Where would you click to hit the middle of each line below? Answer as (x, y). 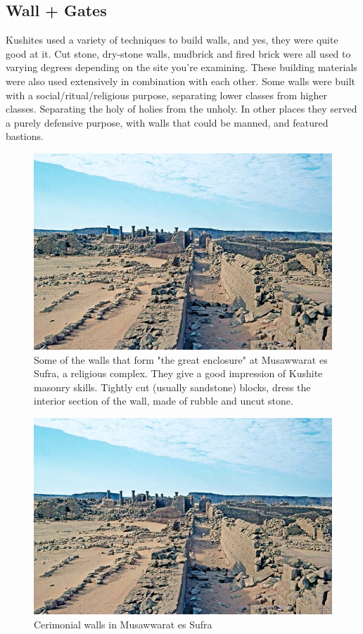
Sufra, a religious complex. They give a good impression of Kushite (178, 373)
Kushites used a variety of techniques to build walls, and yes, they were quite (172, 40)
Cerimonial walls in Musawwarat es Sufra (123, 624)
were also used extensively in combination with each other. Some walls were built (180, 81)
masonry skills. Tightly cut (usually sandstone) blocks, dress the (172, 387)
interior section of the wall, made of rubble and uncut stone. (164, 401)
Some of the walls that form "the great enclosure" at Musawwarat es (181, 359)
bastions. (25, 136)
